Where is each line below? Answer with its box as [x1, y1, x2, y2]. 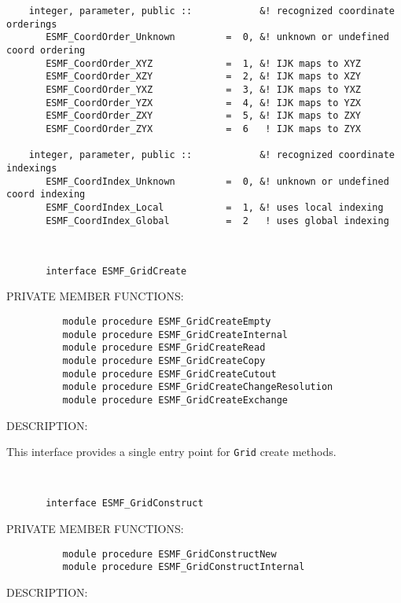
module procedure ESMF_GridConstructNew [62, 548, 277, 560]
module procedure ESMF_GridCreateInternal [62, 329, 288, 340]
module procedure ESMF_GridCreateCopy [62, 355, 266, 366]
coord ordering [6, 44, 86, 56]
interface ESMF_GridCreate [46, 265, 187, 277]
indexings [6, 162, 57, 174]
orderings [6, 18, 57, 30]
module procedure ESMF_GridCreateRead [62, 342, 266, 354]
